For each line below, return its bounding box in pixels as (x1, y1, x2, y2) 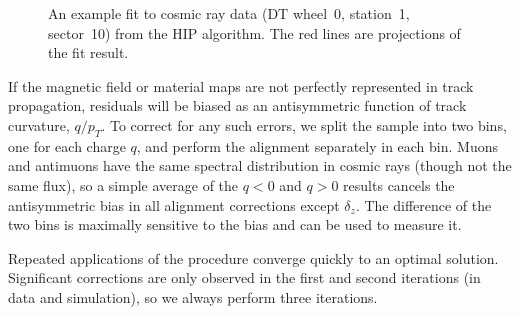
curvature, (8, 114, 70, 135)
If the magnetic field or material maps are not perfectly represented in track (8, 75, 474, 96)
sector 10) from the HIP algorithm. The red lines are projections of (48, 22, 461, 43)
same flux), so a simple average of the (8, 174, 239, 195)
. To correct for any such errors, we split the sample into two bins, (101, 114, 507, 135)
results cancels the (343, 174, 455, 195)
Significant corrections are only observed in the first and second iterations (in (8, 267, 481, 288)
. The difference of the (355, 194, 492, 215)
